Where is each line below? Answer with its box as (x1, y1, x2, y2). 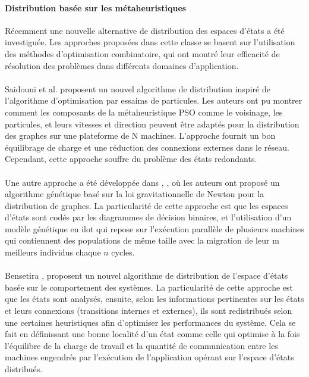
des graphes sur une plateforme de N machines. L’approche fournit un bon (5, 129, 276, 142)
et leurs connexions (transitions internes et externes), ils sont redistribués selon (5, 304, 292, 317)
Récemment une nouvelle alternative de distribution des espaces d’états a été (5, 24, 285, 36)
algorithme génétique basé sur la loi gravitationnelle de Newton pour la (5, 188, 264, 200)
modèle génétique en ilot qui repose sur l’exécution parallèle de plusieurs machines (5, 222, 304, 235)
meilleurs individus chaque (5, 246, 101, 258)
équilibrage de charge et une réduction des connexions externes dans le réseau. (5, 141, 289, 153)
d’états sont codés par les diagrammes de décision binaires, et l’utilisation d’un (5, 211, 292, 223)
